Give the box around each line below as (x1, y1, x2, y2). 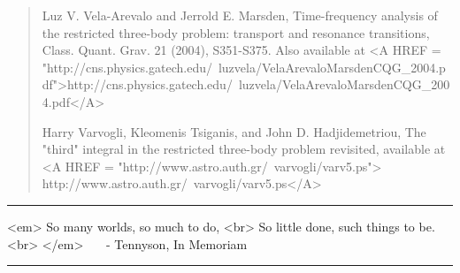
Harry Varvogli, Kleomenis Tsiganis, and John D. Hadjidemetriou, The (42, 122, 426, 140)
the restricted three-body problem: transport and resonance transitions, (42, 23, 430, 42)
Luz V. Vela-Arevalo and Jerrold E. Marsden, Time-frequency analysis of (42, 6, 438, 24)
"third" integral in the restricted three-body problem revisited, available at (42, 140, 446, 158)
